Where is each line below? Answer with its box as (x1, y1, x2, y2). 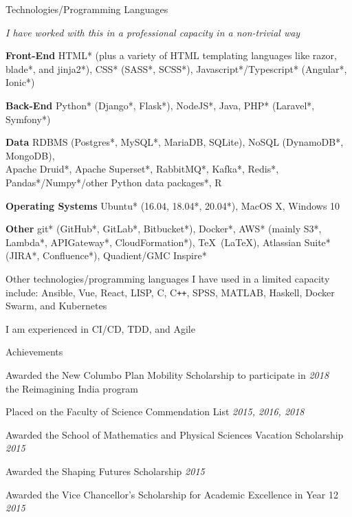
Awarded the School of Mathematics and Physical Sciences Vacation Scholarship (5, 427, 344, 441)
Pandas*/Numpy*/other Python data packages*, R (5, 175, 222, 189)
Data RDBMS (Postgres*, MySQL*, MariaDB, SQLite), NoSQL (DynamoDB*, (5, 135, 344, 149)
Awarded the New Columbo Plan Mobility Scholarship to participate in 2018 (5, 367, 329, 382)
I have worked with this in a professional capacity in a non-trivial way (5, 25, 300, 39)
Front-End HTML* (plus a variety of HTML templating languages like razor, (5, 48, 337, 63)
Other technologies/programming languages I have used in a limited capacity (5, 271, 330, 285)
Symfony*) (5, 111, 51, 126)
